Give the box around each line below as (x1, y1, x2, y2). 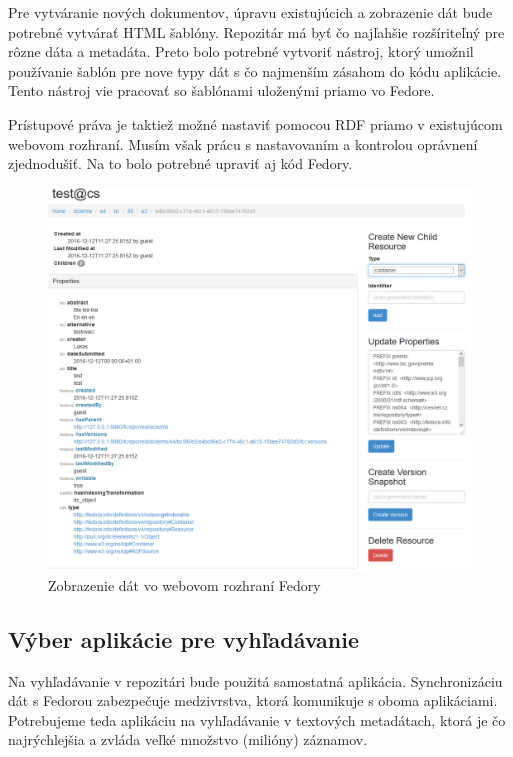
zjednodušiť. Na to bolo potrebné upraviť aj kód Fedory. (8, 153, 353, 174)
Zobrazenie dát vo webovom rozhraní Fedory (48, 574, 321, 595)
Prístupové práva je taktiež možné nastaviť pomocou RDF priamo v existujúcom (8, 113, 503, 134)
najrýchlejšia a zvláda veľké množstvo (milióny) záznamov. (8, 729, 368, 750)
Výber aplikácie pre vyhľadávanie (8, 623, 360, 654)
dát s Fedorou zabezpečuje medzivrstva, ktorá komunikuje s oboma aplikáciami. (8, 690, 498, 711)
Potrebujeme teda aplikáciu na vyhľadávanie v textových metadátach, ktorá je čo (8, 709, 506, 730)
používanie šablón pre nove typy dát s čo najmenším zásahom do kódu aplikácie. (8, 60, 502, 81)
